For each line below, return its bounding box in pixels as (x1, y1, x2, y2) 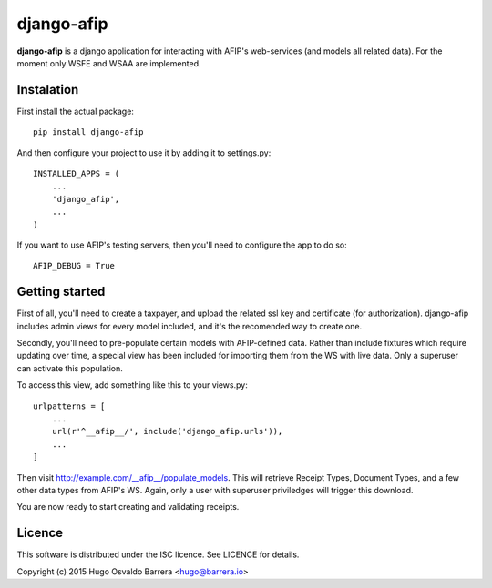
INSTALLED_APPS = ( (33, 168, 120, 179)
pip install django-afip (33, 127, 144, 137)
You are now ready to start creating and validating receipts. (16, 502, 240, 512)
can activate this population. (16, 362, 123, 373)
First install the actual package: (16, 106, 134, 117)
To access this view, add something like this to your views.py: (16, 380, 248, 390)
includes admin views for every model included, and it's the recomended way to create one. (16, 320, 363, 331)
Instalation (16, 82, 79, 97)
